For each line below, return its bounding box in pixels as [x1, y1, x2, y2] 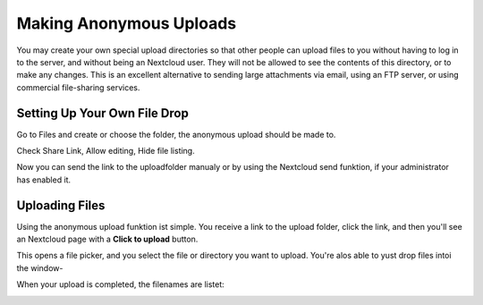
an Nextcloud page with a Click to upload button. [16, 233, 199, 245]
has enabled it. [16, 174, 72, 185]
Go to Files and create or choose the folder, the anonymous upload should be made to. [16, 129, 336, 140]
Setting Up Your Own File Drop [16, 106, 190, 121]
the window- [16, 262, 64, 273]
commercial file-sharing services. [16, 81, 140, 93]
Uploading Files [16, 198, 106, 213]
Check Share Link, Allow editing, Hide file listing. [16, 146, 196, 157]
